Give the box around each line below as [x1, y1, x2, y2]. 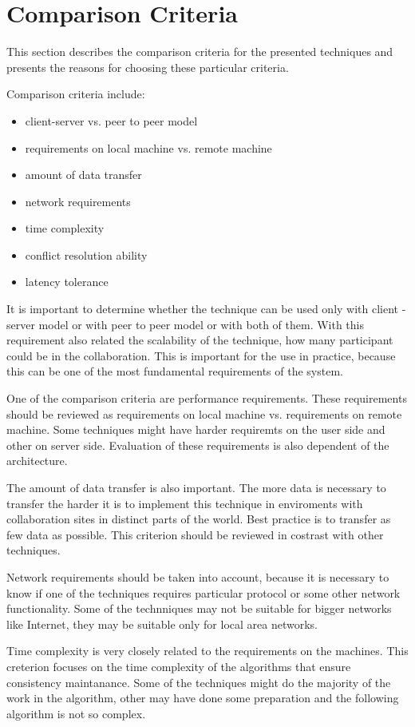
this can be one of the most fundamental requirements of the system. [6, 363, 343, 379]
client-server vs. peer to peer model [25, 112, 198, 129]
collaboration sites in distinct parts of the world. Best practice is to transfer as [6, 510, 391, 527]
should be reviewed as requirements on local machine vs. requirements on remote [6, 405, 402, 422]
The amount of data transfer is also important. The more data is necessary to [6, 479, 386, 495]
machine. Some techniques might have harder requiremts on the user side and [6, 421, 385, 438]
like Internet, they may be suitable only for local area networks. [6, 615, 318, 632]
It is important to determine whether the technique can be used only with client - [6, 300, 406, 317]
